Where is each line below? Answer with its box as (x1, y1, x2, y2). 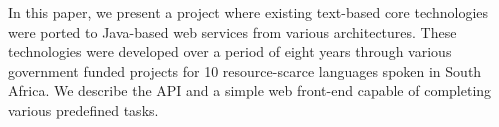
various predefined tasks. (8, 99, 159, 120)
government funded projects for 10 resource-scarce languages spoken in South (8, 60, 482, 81)
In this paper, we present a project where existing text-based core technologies (8, 2, 489, 22)
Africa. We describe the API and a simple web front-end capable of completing (8, 80, 492, 101)
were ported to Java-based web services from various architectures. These (8, 21, 457, 42)
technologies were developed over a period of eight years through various (8, 41, 452, 62)
